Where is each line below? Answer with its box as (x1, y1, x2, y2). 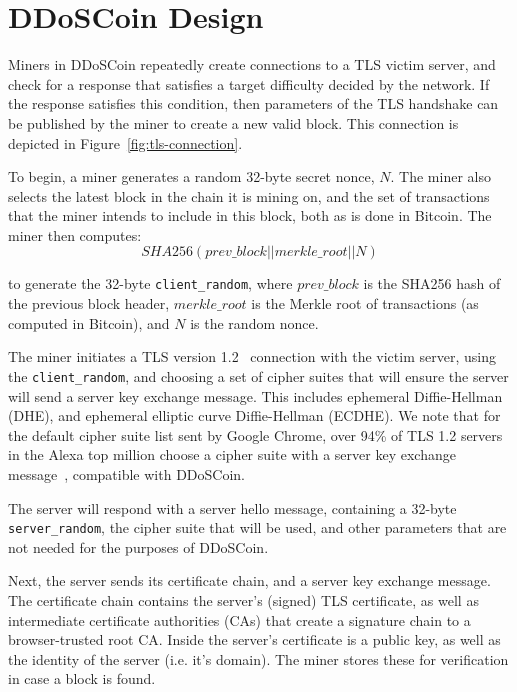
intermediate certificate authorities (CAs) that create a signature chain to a (8, 609, 471, 630)
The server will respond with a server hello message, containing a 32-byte (8, 497, 457, 518)
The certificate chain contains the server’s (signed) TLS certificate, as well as (8, 589, 479, 610)
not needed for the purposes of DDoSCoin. (8, 536, 269, 557)
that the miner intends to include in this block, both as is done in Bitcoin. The (8, 205, 492, 226)
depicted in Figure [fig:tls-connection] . (8, 132, 243, 153)
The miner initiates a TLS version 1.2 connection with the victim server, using (8, 346, 496, 367)
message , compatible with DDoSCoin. (8, 463, 245, 484)
